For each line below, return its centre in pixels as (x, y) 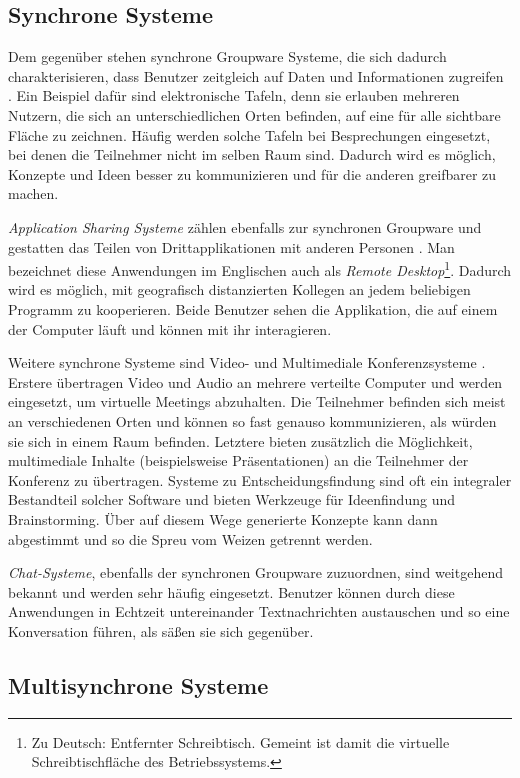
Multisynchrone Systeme (138, 684)
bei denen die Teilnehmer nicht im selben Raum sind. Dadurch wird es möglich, (252, 154)
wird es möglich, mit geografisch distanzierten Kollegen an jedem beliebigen (239, 289)
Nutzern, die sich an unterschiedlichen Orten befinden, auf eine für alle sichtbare (254, 114)
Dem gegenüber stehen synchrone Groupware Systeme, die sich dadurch (227, 56)
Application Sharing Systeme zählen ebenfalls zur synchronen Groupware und (245, 226)
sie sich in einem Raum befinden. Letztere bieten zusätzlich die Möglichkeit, (240, 440)
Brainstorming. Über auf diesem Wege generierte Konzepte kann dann (223, 518)
